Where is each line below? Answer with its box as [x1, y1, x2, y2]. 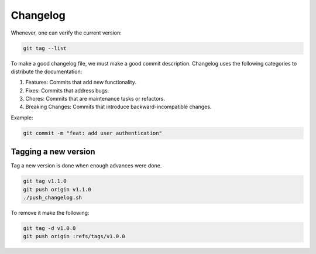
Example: [11, 114, 33, 121]
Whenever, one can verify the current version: [11, 29, 122, 36]
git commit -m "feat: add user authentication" [23, 129, 162, 136]
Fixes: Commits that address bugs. [25, 87, 109, 94]
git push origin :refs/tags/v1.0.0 [23, 233, 125, 240]
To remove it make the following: [11, 210, 90, 217]
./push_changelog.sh [23, 194, 82, 201]
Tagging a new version [11, 147, 96, 157]
